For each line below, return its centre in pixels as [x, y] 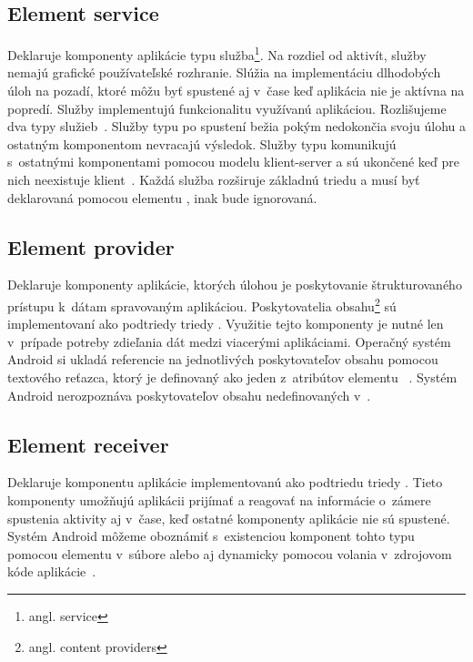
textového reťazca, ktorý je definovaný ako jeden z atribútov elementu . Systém [232, 377]
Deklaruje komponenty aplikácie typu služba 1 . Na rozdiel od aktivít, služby [217, 53]
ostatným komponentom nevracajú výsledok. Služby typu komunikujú [202, 143]
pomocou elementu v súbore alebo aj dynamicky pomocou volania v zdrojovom [230, 553]
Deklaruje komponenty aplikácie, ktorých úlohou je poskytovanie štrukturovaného [235, 285]
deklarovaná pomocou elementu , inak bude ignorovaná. [162, 197]
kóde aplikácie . [52, 571]
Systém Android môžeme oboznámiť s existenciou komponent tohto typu [211, 536]
